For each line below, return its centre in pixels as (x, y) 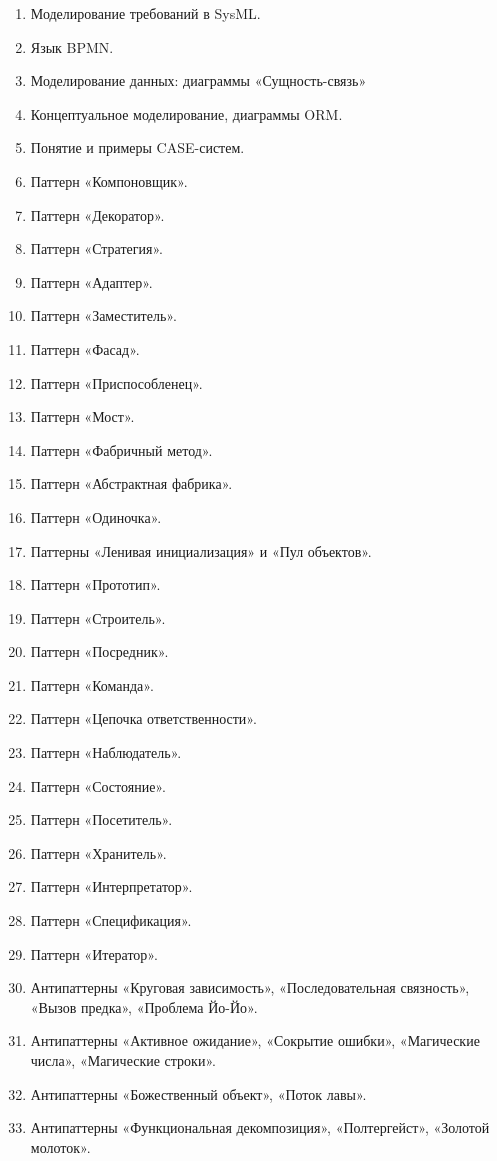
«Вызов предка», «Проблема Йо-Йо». (144, 1006)
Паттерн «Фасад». (85, 348)
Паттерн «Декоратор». (97, 214)
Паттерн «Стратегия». (96, 248)
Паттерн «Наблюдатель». (106, 752)
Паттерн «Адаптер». (91, 281)
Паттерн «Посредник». (99, 651)
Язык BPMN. (72, 46)
